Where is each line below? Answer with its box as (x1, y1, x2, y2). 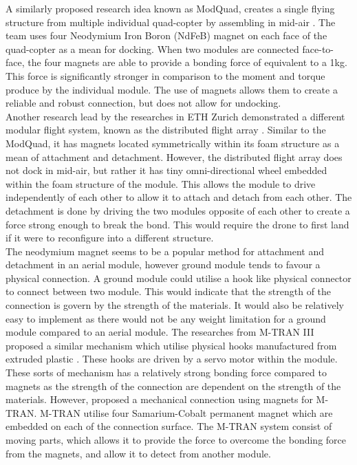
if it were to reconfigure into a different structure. (6, 230, 214, 245)
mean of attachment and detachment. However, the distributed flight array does (6, 149, 343, 164)
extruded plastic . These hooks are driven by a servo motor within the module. (6, 352, 338, 366)
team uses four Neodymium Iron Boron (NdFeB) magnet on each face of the (6, 28, 327, 43)
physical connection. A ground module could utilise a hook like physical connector (6, 270, 351, 285)
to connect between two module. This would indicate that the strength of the (6, 284, 332, 299)
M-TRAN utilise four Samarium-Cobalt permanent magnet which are (39, 405, 333, 420)
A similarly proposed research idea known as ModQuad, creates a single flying (6, 1, 335, 15)
